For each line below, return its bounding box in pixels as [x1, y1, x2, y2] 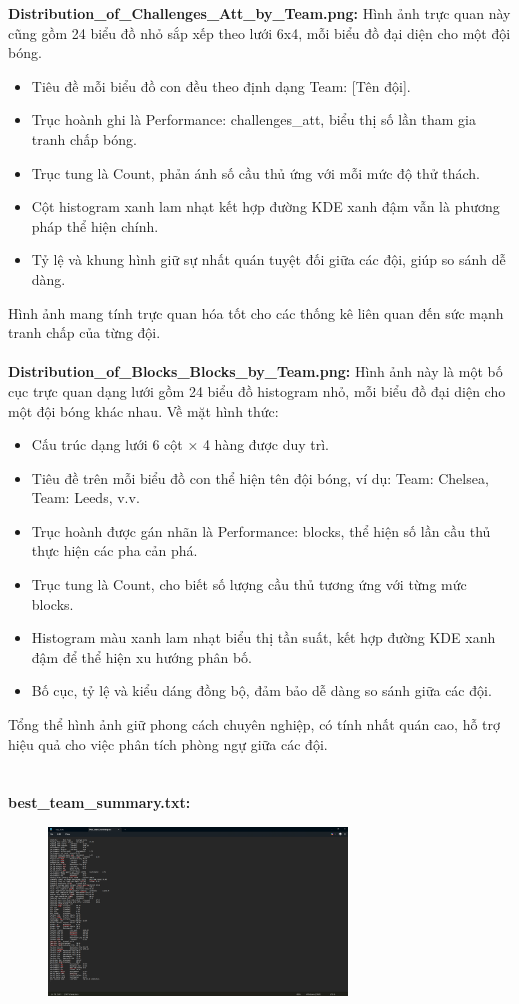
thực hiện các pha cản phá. [31, 540, 198, 561]
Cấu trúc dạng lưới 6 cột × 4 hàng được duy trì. [31, 434, 330, 455]
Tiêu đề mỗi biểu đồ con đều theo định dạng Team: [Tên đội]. [31, 75, 411, 96]
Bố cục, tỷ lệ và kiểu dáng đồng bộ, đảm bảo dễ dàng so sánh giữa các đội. [31, 680, 492, 701]
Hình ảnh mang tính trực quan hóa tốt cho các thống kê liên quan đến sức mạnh [8, 302, 504, 323]
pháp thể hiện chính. [31, 215, 159, 236]
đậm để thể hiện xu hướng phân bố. [31, 646, 252, 667]
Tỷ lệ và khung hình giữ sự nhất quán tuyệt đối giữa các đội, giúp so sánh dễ [31, 249, 506, 270]
